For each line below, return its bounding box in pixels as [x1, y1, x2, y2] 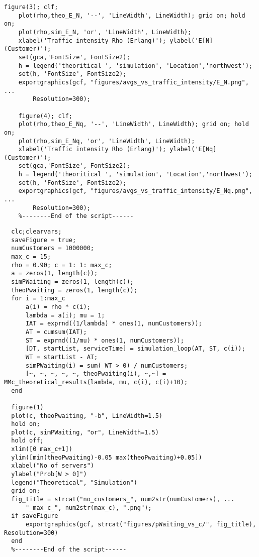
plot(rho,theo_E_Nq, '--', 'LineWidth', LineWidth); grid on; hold [18, 121, 249, 128]
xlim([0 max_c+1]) [11, 445, 73, 453]
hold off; [11, 437, 44, 444]
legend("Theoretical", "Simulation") [11, 479, 137, 486]
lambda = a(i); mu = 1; [25, 311, 105, 319]
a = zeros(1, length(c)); [11, 270, 98, 277]
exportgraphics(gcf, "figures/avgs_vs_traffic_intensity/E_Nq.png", [18, 187, 252, 195]
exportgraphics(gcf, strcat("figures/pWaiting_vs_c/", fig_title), [25, 521, 256, 528]
